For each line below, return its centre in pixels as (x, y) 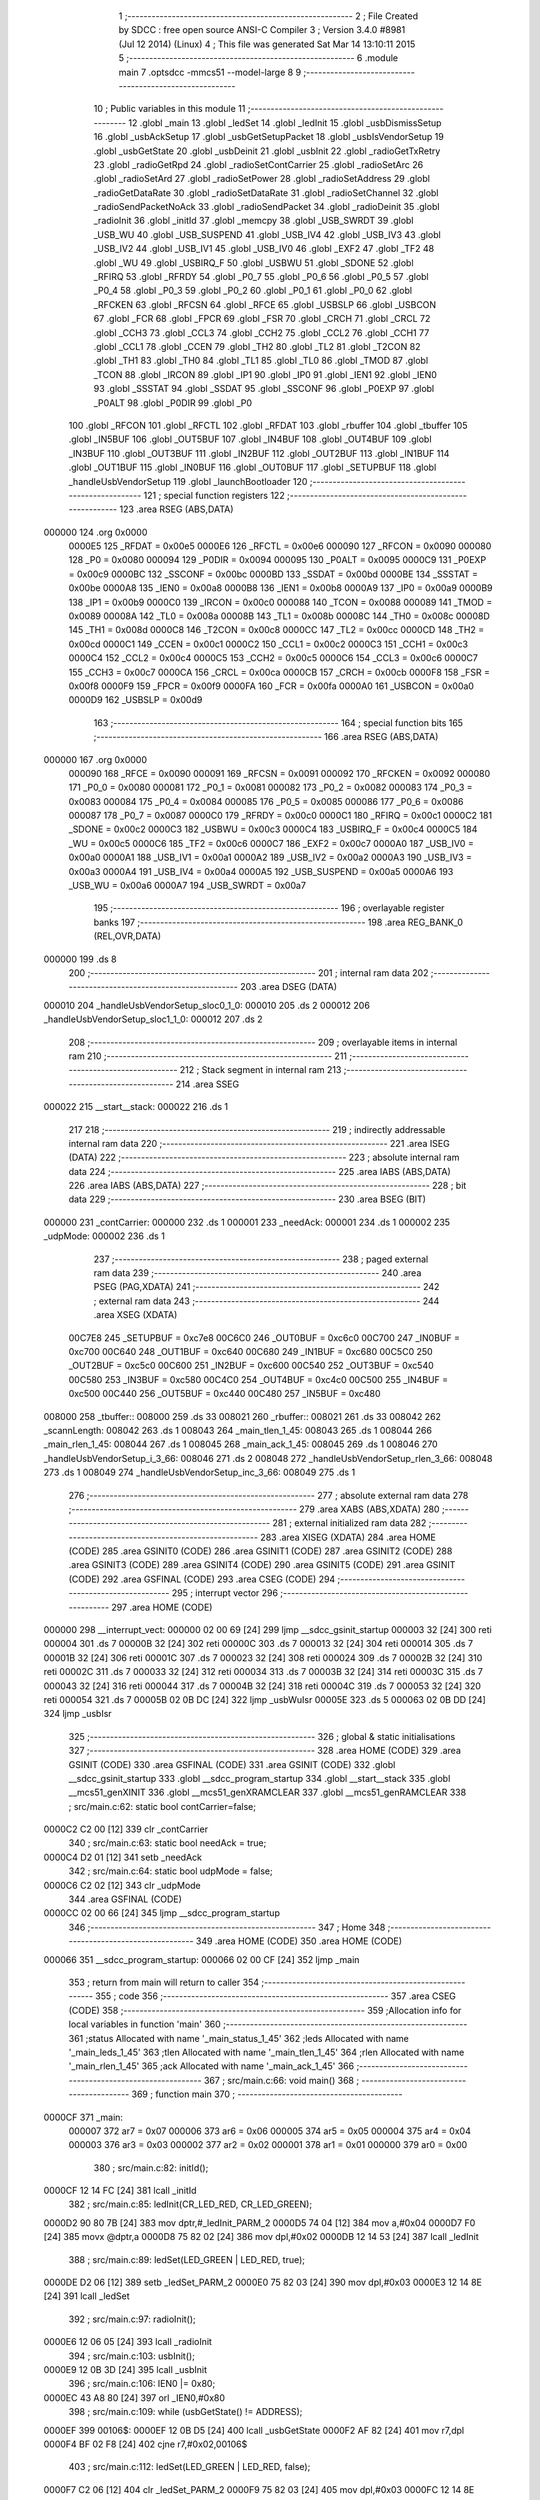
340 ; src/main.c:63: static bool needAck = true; (167, 1843)
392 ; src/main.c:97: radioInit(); (132, 2319)
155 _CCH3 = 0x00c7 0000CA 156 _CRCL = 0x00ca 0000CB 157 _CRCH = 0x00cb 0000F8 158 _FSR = (279, 672)
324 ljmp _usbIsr (77, 1714)
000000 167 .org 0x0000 (95, 759)
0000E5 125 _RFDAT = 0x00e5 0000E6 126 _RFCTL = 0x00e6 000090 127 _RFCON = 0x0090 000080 (280, 546)
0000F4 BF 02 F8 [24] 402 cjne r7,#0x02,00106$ (145, 2444)
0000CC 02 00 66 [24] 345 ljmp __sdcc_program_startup (161, 1913)
